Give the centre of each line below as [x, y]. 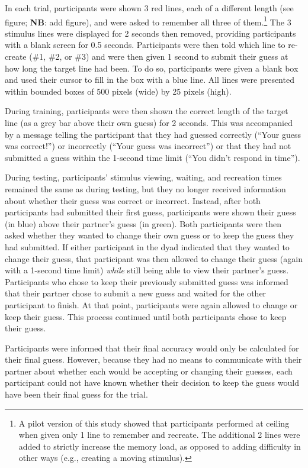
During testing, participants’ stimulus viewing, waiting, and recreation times [143, 177]
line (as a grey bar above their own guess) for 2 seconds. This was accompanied [149, 122]
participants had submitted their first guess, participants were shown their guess [150, 212]
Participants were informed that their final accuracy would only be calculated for [152, 348]
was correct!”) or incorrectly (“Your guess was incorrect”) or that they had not [148, 146]
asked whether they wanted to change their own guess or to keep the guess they [150, 235]
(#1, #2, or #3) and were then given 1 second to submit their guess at [159, 57]
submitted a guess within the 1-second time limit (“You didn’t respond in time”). [153, 157]
